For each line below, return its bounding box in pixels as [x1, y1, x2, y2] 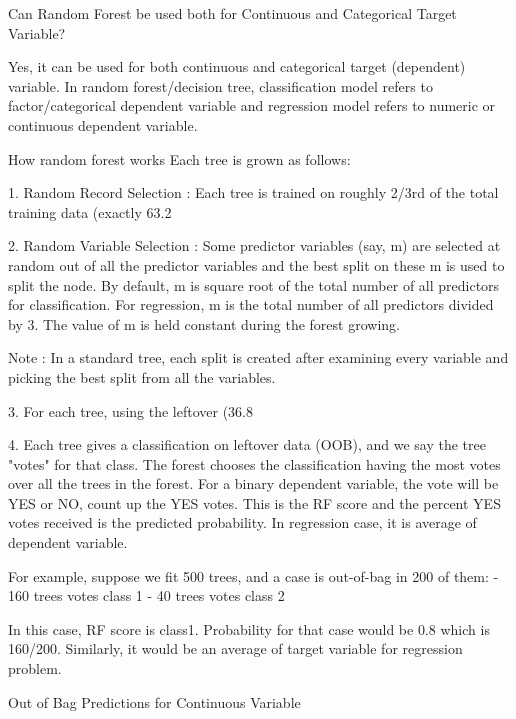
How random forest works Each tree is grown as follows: [8, 148, 351, 169]
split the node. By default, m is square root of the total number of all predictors [8, 274, 500, 295]
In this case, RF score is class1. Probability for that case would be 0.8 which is [8, 618, 490, 639]
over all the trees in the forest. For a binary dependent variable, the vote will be [8, 473, 499, 494]
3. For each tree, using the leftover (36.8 [8, 400, 253, 421]
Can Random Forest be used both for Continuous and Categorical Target [8, 3, 457, 23]
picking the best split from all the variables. [8, 366, 276, 387]
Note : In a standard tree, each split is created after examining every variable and [8, 347, 509, 368]
